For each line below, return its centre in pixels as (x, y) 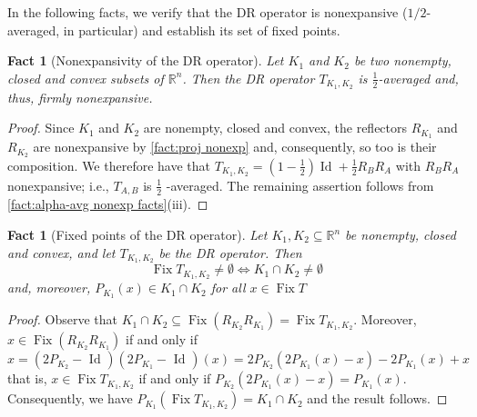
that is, (27, 378)
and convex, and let (61, 252)
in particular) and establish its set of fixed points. (202, 30)
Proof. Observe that (63, 319)
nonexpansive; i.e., (58, 185)
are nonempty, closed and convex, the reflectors (275, 128)
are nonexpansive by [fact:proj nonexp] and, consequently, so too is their (235, 147)
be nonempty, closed (401, 234)
